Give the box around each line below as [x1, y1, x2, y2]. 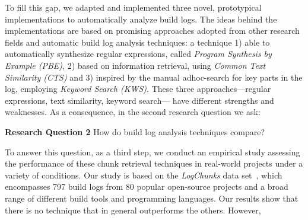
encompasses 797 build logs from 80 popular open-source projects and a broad [5, 180, 288, 193]
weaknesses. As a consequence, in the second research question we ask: [5, 106, 261, 118]
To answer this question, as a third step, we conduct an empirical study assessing [5, 145, 300, 158]
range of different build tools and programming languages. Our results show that [5, 192, 299, 204]
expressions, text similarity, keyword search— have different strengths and [5, 94, 274, 106]
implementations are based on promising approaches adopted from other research [5, 24, 300, 37]
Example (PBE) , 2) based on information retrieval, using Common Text [5, 59, 266, 71]
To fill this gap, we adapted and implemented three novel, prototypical [5, 1, 262, 13]
